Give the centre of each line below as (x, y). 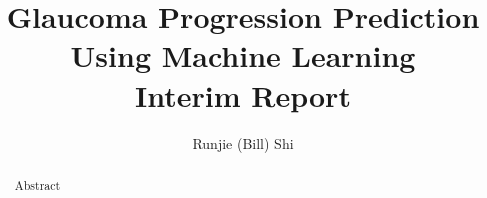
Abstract (37, 184)
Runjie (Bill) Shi (243, 142)
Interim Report (243, 94)
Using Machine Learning (243, 55)
